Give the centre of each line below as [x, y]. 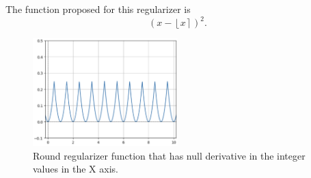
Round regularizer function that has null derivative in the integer [169, 155]
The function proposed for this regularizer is [98, 9]
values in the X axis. [76, 169]
